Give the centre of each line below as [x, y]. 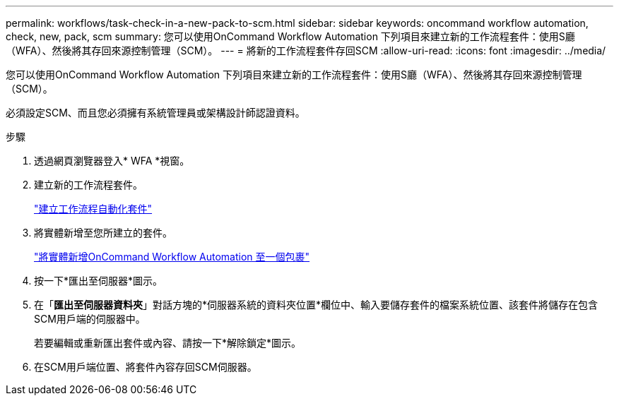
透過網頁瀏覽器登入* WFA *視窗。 [112, 161]
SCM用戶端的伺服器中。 [90, 319]
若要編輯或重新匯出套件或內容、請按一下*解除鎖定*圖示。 [168, 343]
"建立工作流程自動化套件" [93, 209]
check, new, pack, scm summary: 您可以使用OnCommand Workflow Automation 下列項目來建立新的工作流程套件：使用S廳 [290, 36]
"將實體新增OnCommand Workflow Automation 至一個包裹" [172, 257]
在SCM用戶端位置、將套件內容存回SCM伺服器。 [146, 367]
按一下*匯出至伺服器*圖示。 [99, 281]
